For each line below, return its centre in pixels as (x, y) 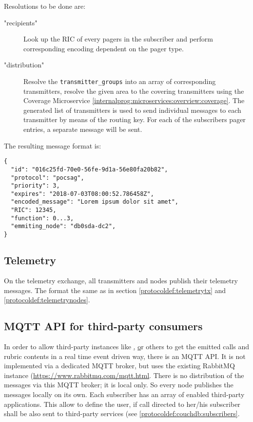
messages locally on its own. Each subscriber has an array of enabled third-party (124, 394)
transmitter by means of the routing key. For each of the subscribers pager (135, 119)
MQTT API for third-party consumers (103, 326)
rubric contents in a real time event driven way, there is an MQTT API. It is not (125, 356)
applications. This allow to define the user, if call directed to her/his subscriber (122, 404)
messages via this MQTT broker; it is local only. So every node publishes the (119, 385)
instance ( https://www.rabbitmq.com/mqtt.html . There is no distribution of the (124, 375)
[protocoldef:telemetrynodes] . (47, 300)
